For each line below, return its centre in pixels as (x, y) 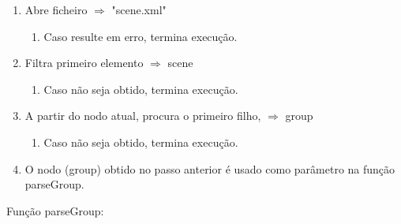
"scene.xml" (139, 9)
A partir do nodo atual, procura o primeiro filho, (143, 116)
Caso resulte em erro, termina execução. (141, 36)
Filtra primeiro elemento (84, 63)
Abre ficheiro (56, 9)
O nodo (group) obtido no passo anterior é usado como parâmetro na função (210, 168)
